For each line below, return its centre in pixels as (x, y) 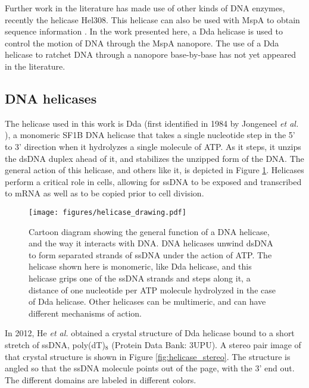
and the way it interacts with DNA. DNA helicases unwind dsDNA (151, 243)
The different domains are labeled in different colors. (101, 379)
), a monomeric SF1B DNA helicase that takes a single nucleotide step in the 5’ (150, 135)
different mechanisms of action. (85, 313)
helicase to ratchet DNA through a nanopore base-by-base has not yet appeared (151, 54)
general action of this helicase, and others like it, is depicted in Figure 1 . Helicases (154, 170)
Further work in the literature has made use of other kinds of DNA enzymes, (145, 8)
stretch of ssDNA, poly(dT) (55, 344)
